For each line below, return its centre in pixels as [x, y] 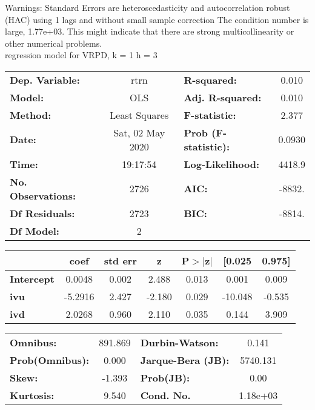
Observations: [43, 195]
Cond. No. [165, 395]
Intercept [32, 278]
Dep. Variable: [45, 79]
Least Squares [139, 115]
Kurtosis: [32, 395]
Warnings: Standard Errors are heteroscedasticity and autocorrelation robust [148, 7]
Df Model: [35, 230]
